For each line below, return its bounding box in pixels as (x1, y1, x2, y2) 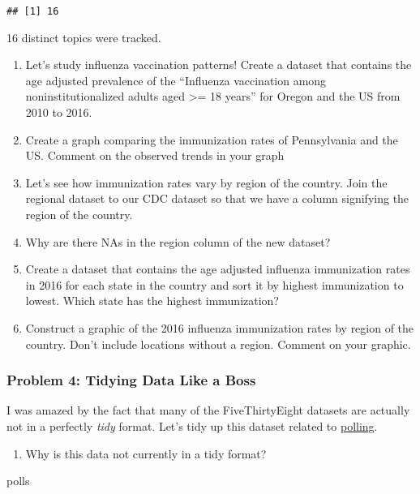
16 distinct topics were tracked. (6, 28, 161, 45)
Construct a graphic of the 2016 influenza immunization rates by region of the (25, 319, 414, 336)
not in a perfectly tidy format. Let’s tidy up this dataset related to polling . (6, 417, 378, 434)
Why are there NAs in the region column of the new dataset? (25, 233, 331, 250)
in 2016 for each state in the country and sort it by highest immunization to (25, 276, 404, 293)
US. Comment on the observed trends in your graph (25, 147, 285, 164)
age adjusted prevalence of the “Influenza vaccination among (25, 71, 327, 88)
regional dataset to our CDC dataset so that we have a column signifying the (25, 190, 409, 207)
